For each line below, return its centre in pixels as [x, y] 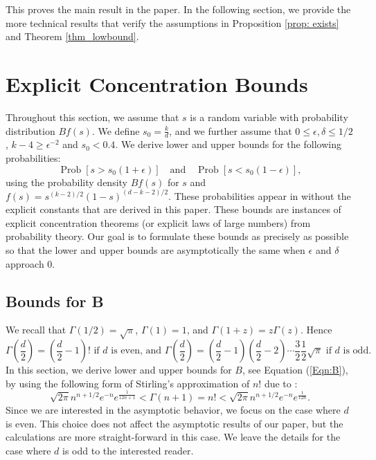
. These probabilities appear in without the [260, 195]
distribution [30, 130]
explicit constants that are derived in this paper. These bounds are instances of [173, 209]
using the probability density [67, 182]
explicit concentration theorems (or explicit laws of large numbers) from [158, 222]
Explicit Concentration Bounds [157, 83]
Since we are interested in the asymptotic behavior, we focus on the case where [173, 410]
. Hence [316, 330]
